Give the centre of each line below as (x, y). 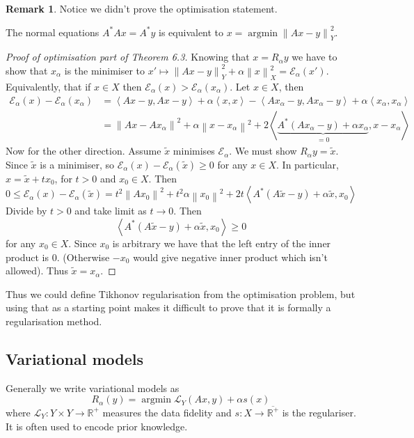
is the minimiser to (105, 70)
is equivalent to (191, 32)
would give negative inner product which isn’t (230, 257)
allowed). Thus (37, 271)
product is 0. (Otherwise (58, 257)
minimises (194, 151)
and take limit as (111, 211)
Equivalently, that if (48, 87)
